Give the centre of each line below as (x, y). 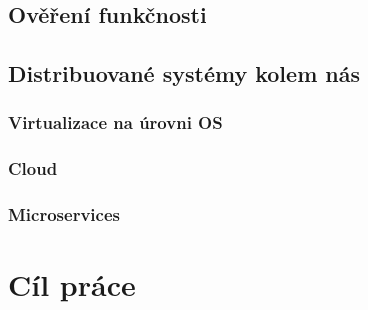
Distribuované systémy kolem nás (184, 73)
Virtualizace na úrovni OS (115, 122)
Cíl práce (72, 284)
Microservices (64, 214)
